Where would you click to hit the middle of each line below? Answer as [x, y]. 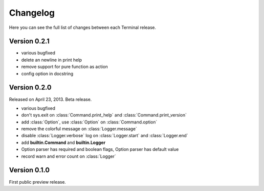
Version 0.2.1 [29, 41]
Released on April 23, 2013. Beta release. [50, 99]
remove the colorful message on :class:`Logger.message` [79, 129]
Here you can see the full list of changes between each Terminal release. [83, 27]
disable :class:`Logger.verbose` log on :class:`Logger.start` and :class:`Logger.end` [105, 136]
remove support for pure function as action [65, 67]
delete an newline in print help [52, 60]
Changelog [32, 13]
